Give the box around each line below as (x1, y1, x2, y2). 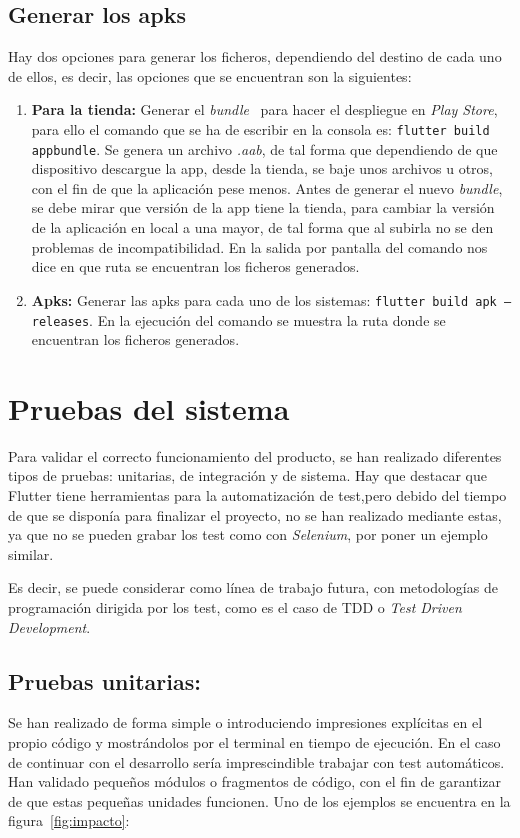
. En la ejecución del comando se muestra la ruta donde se (89, 309, 446, 330)
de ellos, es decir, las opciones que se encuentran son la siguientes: (8, 65, 412, 86)
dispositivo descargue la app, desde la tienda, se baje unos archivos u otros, (31, 158, 493, 179)
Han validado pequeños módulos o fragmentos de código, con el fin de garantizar (8, 771, 502, 792)
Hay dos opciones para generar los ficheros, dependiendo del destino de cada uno (8, 46, 502, 67)
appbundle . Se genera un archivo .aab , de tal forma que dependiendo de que (31, 138, 498, 159)
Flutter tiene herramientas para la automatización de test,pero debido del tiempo (8, 485, 507, 506)
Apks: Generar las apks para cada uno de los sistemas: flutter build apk (31, 289, 497, 310)
